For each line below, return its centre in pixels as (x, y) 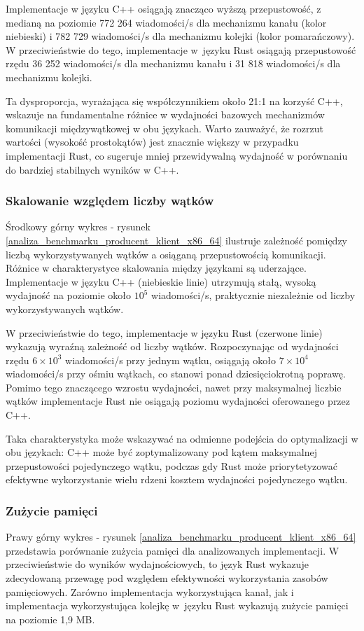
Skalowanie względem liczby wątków (110, 201)
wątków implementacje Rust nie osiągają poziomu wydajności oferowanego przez (178, 401)
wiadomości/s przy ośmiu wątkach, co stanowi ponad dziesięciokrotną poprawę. (176, 374)
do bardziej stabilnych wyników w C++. (92, 169)
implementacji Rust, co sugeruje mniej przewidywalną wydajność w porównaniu (177, 155)
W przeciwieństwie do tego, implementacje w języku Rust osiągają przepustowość (181, 49)
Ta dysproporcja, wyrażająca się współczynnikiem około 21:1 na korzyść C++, (174, 100)
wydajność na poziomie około (69, 295)
